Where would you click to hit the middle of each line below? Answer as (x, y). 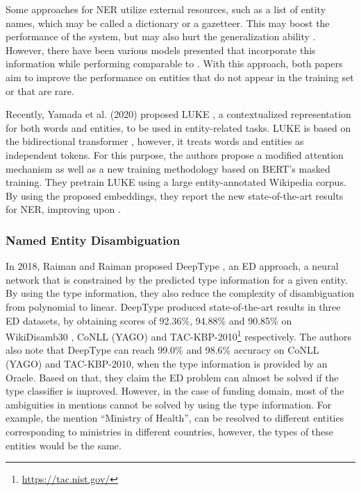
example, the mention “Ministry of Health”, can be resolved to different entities (175, 418)
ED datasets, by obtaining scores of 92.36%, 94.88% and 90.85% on (149, 320)
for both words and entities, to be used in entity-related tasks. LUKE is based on (178, 127)
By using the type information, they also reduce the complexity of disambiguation (180, 293)
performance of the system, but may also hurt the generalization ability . (161, 36)
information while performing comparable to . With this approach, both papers (174, 63)
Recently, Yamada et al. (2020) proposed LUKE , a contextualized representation (178, 114)
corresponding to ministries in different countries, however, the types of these (170, 431)
